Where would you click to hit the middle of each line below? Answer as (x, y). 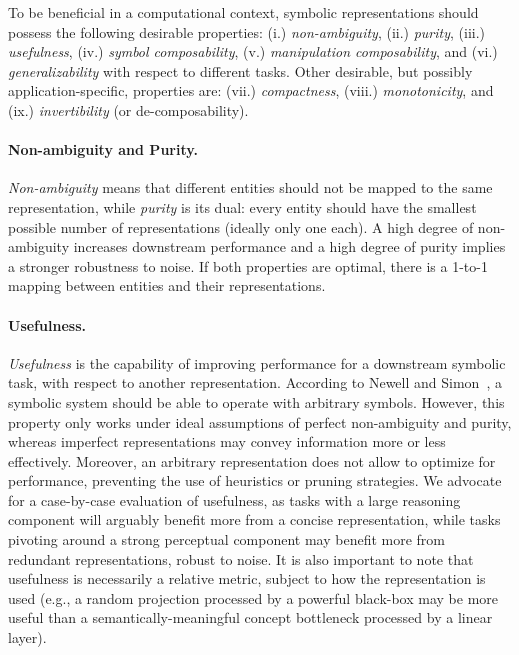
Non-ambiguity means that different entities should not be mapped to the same (250, 187)
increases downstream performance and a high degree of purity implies (289, 246)
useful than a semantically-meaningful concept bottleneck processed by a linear (250, 617)
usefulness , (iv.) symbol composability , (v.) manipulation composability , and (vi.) (253, 51)
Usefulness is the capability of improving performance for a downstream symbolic (257, 362)
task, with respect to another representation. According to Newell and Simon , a (255, 382)
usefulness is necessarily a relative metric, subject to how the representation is (247, 578)
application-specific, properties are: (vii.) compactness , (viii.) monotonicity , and (251, 90)
